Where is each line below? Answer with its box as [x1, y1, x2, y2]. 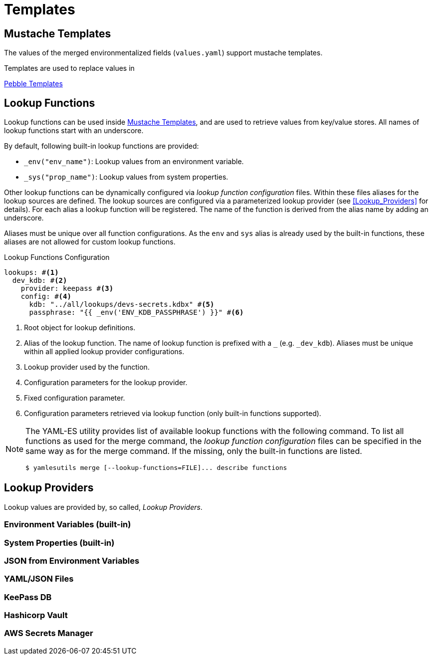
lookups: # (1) [4, 268, 59, 277]
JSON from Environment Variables [4, 555, 140, 566]
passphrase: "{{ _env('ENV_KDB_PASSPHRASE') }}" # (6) [29, 308, 244, 317]
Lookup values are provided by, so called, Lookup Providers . [4, 502, 203, 511]
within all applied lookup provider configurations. [24, 347, 185, 356]
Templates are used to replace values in [4, 64, 135, 73]
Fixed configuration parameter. [24, 394, 125, 403]
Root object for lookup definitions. [24, 323, 136, 332]
